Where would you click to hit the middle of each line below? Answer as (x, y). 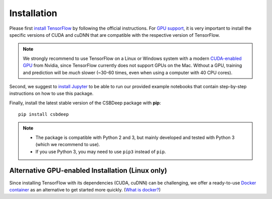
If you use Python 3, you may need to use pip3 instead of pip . (101, 152)
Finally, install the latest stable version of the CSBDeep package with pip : (85, 103)
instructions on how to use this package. (51, 94)
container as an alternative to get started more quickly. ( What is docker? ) (85, 189)
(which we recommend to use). (68, 145)
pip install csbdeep (44, 114)
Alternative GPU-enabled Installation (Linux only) (88, 171)
